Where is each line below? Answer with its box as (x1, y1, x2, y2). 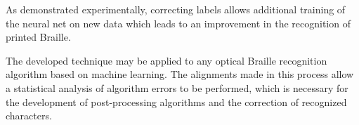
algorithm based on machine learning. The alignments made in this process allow (6, 67, 354, 81)
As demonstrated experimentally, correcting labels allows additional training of (6, 2, 346, 16)
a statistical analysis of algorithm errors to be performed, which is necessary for (6, 80, 348, 95)
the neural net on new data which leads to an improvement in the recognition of (6, 15, 351, 30)
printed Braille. (6, 29, 71, 44)
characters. (6, 108, 52, 123)
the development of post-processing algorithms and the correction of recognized (6, 94, 347, 109)
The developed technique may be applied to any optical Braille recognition (6, 53, 327, 67)
